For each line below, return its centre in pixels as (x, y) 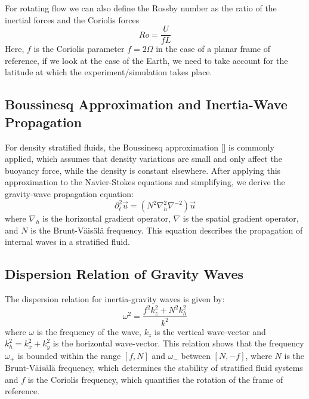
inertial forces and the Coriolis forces (72, 19)
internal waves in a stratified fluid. (67, 242)
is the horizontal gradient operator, (106, 218)
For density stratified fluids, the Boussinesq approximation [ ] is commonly (140, 147)
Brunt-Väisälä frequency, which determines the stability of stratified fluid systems (154, 368)
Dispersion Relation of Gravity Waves (124, 274)
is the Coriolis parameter (79, 49)
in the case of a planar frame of (213, 49)
